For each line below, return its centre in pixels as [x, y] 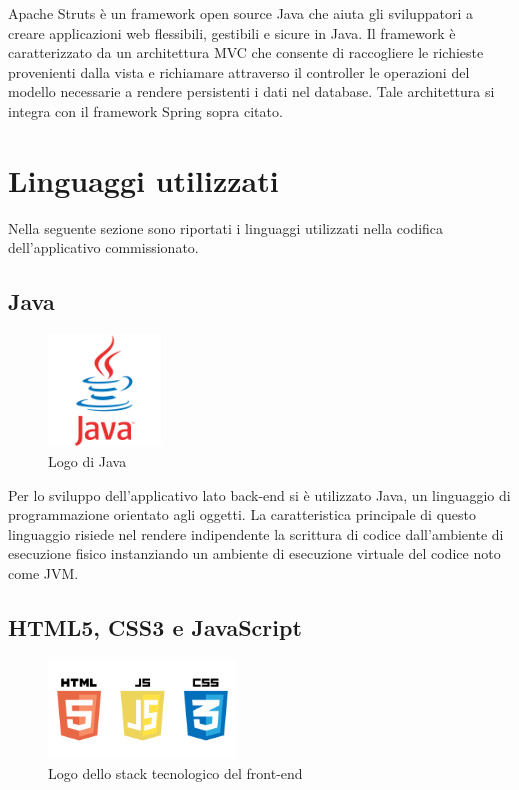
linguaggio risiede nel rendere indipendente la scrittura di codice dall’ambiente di [256, 533]
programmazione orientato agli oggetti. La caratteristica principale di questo [242, 514]
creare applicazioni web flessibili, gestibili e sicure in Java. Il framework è [232, 32]
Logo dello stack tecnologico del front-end [175, 772]
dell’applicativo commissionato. [103, 247]
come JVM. [43, 573]
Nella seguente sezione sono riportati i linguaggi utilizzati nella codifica [226, 227]
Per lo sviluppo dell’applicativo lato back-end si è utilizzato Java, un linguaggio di [259, 494]
